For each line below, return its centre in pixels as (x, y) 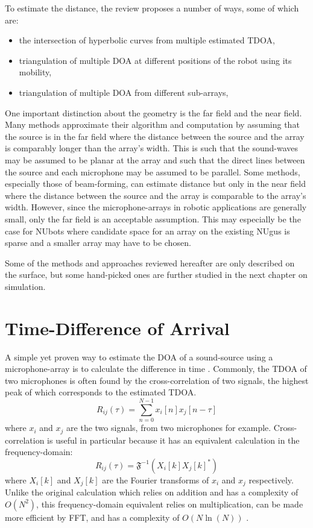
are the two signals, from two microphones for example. (169, 428)
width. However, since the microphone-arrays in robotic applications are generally (156, 207)
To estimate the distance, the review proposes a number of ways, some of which (152, 8)
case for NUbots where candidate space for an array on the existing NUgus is (147, 231)
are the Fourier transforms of (156, 479)
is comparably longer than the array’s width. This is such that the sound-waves (152, 148)
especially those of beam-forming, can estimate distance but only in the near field (155, 184)
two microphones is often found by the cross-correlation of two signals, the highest (157, 380)
